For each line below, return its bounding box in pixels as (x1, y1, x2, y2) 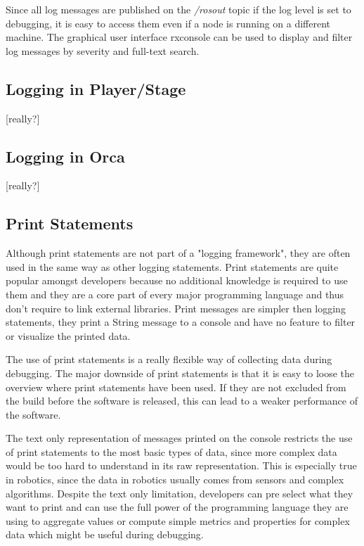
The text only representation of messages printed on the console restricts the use (6, 431, 353, 445)
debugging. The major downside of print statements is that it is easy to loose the (6, 365, 355, 380)
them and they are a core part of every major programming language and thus (6, 286, 344, 301)
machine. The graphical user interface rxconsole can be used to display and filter (6, 30, 353, 44)
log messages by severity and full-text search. (6, 43, 200, 58)
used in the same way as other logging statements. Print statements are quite (6, 259, 339, 274)
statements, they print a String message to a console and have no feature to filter (6, 315, 356, 329)
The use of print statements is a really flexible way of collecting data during (6, 352, 332, 367)
